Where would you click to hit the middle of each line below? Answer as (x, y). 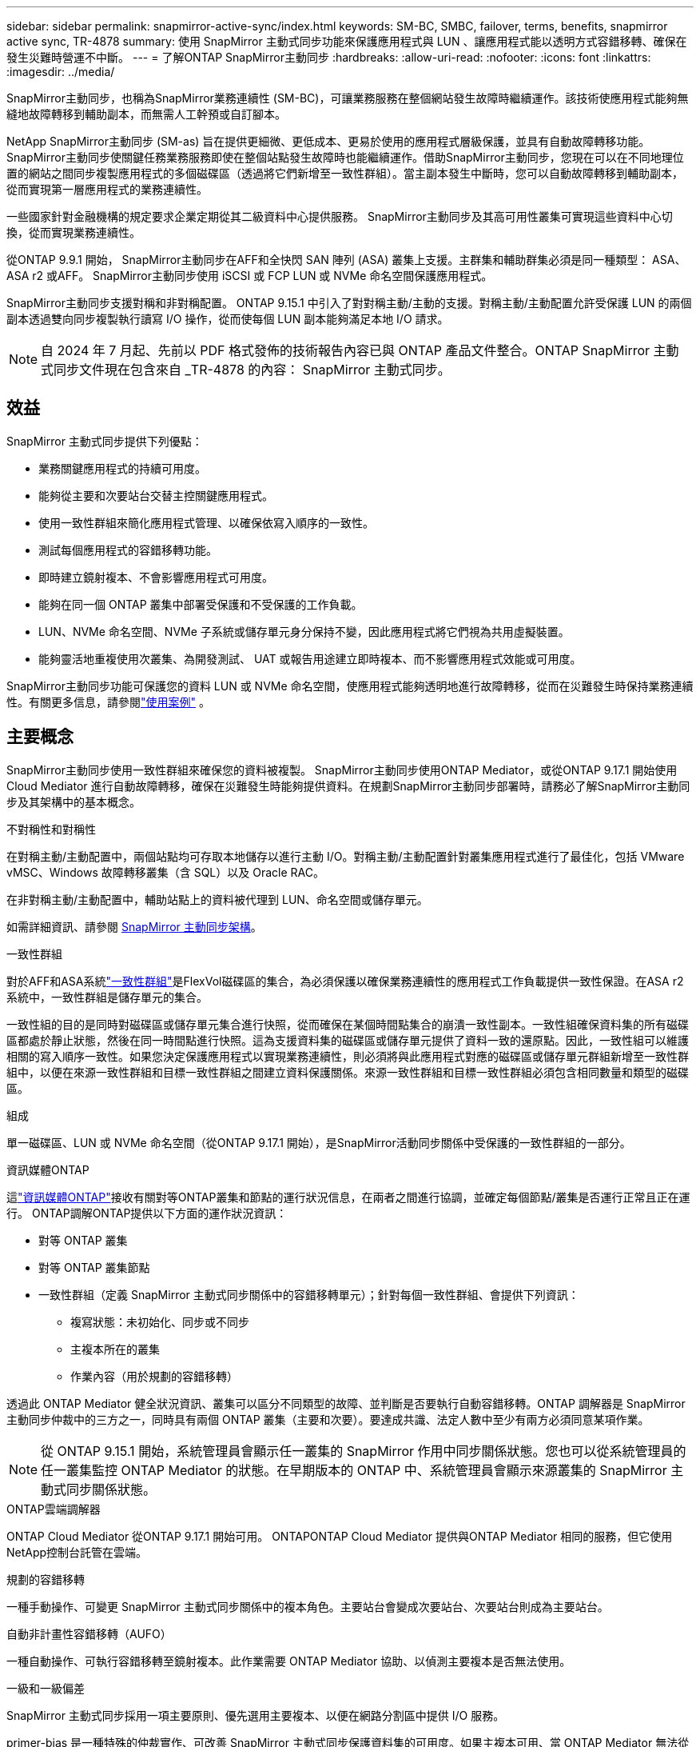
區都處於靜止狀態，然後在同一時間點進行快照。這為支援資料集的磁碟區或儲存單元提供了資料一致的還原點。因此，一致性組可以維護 (348, 1040)
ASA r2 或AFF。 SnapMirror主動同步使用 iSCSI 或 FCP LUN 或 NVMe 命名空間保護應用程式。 (250, 276)
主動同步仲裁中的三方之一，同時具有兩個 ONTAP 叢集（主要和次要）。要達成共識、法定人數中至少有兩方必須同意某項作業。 (328, 1419)
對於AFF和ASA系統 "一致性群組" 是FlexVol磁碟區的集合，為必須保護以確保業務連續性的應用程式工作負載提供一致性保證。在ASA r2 (345, 981)
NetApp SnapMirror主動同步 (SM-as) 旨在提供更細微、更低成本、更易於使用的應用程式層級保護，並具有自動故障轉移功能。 (328, 141)
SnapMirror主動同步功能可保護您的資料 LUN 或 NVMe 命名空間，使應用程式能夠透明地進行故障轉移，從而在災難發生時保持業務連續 (350, 686)
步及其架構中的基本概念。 (74, 802)
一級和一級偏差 (46, 1688)
